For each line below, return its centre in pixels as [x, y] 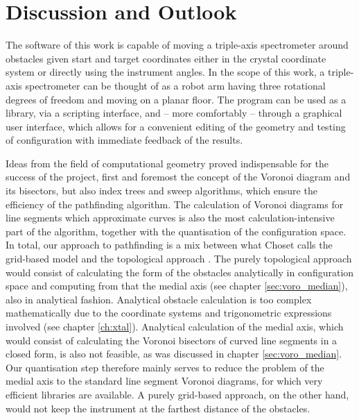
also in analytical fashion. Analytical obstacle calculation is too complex [159, 299]
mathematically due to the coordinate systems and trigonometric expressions [169, 313]
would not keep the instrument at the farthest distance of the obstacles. [158, 408]
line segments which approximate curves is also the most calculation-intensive [170, 218]
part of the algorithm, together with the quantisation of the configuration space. [176, 231]
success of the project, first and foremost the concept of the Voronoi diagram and [178, 177]
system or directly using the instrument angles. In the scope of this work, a [165, 72]
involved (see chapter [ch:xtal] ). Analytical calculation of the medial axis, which [175, 326]
